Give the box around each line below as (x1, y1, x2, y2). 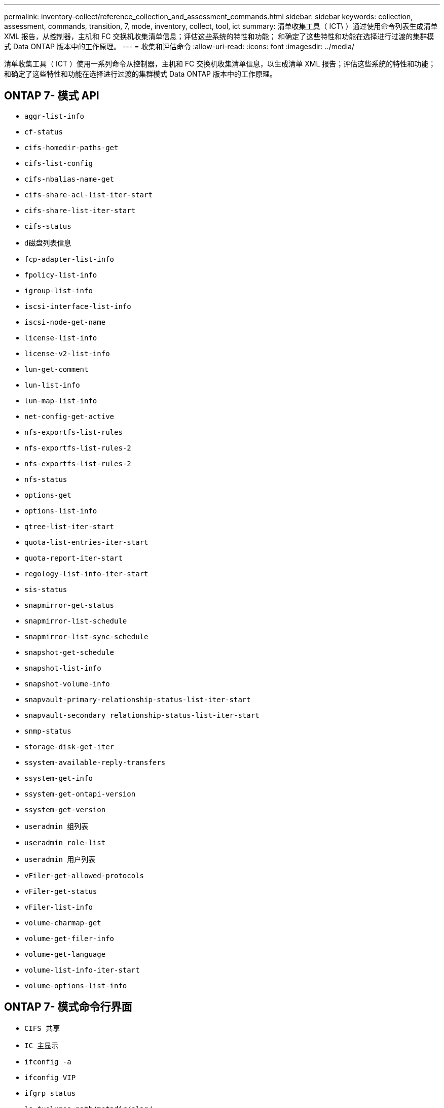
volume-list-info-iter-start (24, 965, 140, 974)
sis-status (24, 585, 67, 594)
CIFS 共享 (24, 1024, 60, 1032)
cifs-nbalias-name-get (24, 175, 115, 183)
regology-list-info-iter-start (24, 569, 149, 578)
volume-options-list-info (24, 981, 127, 990)
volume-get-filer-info (24, 934, 115, 943)
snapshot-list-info (24, 664, 101, 672)
